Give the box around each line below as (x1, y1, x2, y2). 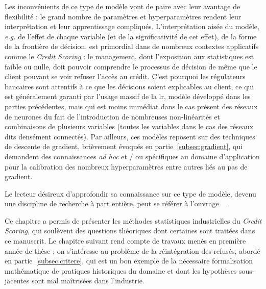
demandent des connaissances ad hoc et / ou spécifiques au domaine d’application (5, 151, 260, 161)
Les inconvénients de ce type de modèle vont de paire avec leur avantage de (5, 1, 240, 11)
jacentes (5, 275, 30, 286)
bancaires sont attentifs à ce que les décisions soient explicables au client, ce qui (5, 81, 254, 91)
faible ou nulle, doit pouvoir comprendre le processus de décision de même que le (5, 61, 257, 71)
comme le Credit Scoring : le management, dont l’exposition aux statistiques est (5, 51, 254, 61)
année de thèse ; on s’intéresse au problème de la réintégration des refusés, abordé (5, 245, 260, 256)
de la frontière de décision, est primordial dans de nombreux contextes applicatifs (5, 41, 259, 52)
